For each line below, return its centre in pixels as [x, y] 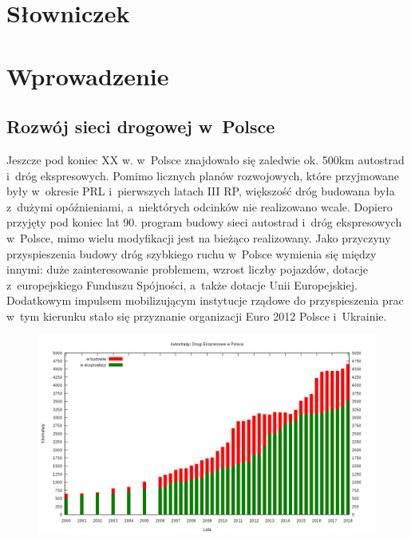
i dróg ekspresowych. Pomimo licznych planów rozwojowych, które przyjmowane [203, 175]
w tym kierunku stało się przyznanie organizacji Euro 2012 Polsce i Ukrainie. [197, 315]
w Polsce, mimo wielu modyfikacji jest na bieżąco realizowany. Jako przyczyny [199, 237]
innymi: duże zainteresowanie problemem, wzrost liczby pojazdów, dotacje [187, 269]
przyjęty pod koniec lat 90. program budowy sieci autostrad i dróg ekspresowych [204, 222]
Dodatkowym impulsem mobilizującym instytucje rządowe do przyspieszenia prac [205, 300]
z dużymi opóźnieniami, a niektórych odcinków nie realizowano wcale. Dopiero [200, 206]
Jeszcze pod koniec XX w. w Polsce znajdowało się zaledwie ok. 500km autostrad [205, 159]
